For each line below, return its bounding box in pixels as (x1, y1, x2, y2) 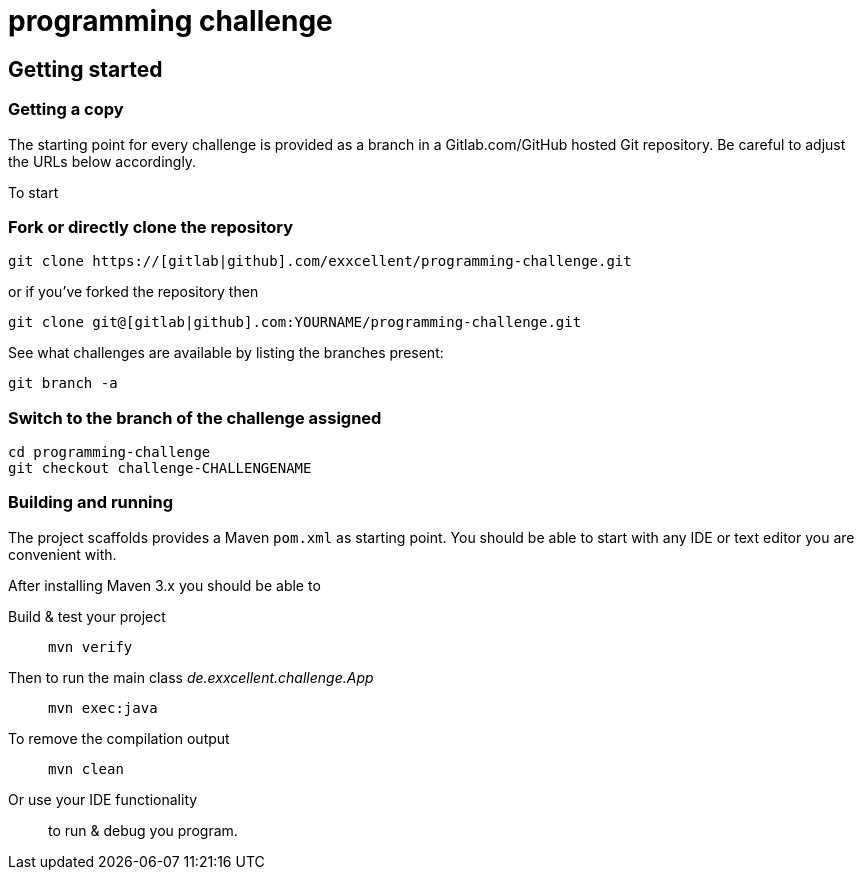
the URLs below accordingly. (8, 152, 197, 170)
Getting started (8, 56, 163, 82)
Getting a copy (8, 99, 124, 120)
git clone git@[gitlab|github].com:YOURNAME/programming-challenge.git (8, 314, 582, 331)
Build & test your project (8, 607, 166, 625)
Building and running (8, 492, 174, 513)
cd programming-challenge (8, 444, 211, 461)
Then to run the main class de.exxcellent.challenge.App (8, 668, 374, 686)
